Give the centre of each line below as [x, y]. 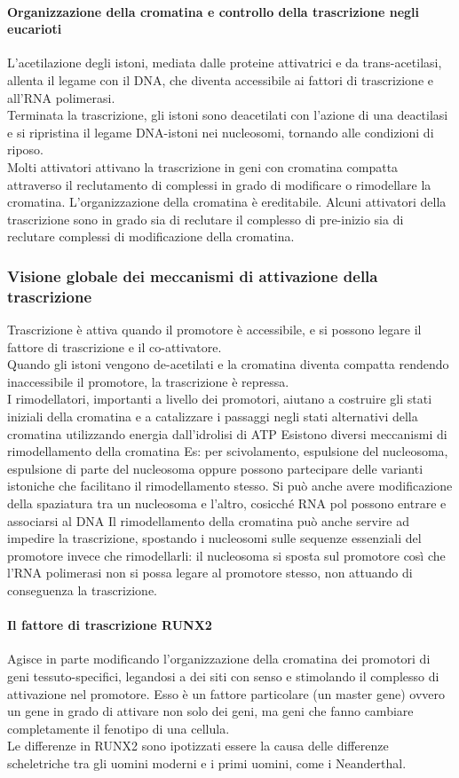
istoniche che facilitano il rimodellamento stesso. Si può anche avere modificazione [230, 486]
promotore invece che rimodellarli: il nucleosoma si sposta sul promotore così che [226, 555]
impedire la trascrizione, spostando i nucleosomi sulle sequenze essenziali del [214, 538]
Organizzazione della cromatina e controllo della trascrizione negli [214, 11]
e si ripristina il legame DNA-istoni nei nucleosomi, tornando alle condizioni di [221, 132]
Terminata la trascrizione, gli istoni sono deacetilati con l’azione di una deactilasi [228, 115]
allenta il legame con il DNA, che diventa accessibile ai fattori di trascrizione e [220, 79]
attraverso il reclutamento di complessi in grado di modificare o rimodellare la [219, 184]
